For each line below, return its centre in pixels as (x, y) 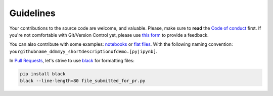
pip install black (43, 74)
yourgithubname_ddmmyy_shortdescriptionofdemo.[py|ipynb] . (83, 51)
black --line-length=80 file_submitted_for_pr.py (83, 81)
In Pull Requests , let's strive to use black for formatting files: (72, 61)
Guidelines (32, 13)
